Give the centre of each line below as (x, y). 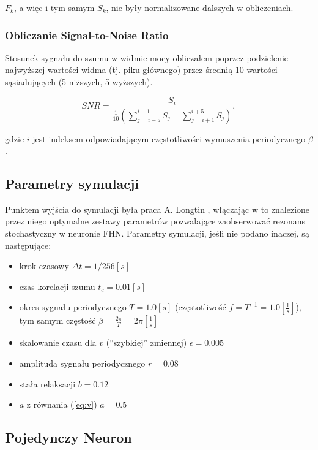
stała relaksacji (47, 383)
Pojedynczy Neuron (68, 437)
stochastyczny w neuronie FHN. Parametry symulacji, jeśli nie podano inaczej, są (157, 233)
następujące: (28, 245)
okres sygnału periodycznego (73, 307)
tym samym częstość (57, 320)
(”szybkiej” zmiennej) (146, 342)
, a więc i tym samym (54, 7)
